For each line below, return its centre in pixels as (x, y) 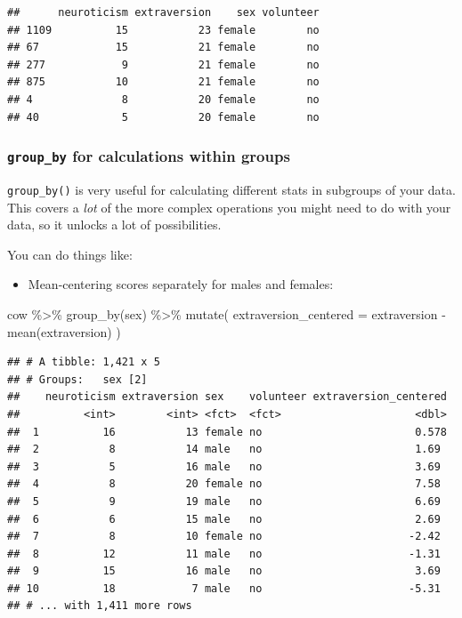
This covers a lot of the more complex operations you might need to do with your (229, 207)
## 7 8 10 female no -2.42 (224, 537)
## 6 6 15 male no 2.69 (224, 519)
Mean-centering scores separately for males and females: (181, 284)
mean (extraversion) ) (64, 331)
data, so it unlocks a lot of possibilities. (114, 225)
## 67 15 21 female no (163, 48)
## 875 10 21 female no (163, 82)
